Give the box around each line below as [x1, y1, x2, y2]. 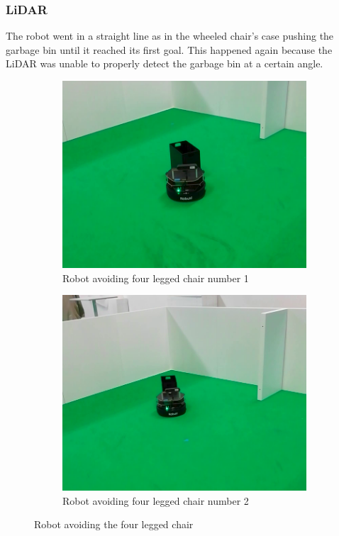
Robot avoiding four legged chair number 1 [62, 270, 249, 285]
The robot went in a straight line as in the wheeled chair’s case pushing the [6, 28, 334, 43]
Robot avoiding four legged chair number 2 [62, 493, 249, 508]
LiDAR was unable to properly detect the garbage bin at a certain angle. [6, 56, 323, 71]
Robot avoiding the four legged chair [34, 517, 194, 532]
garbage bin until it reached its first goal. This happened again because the [6, 42, 333, 57]
